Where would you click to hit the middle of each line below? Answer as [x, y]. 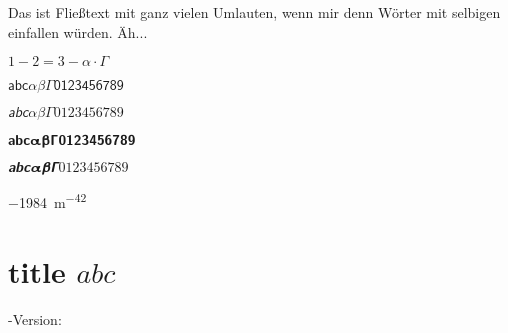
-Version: [35, 318]
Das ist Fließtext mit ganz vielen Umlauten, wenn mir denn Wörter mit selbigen [254, 12]
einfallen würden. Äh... [78, 31]
